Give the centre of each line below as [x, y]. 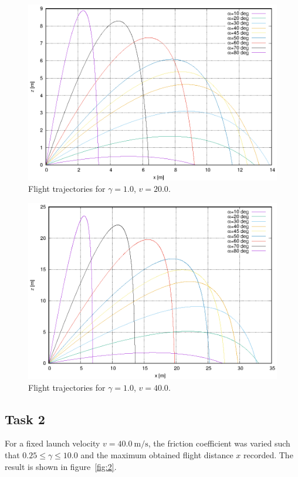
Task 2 [25, 419]
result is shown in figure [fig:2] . [61, 466]
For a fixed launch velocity [53, 443]
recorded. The [268, 454]
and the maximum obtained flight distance [157, 454]
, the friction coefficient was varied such [219, 443]
